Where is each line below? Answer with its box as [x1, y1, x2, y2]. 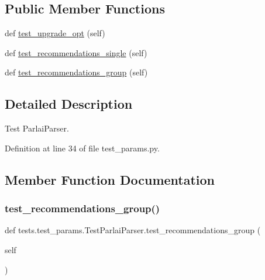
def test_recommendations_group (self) [5, 66, 148, 78]
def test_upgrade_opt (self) [5, 27, 105, 39]
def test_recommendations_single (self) [5, 46, 147, 58]
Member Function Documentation [5, 170, 215, 188]
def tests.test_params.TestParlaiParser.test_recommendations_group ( [5, 224, 261, 236]
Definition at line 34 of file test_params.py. [5, 141, 160, 154]
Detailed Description [5, 95, 133, 113]
